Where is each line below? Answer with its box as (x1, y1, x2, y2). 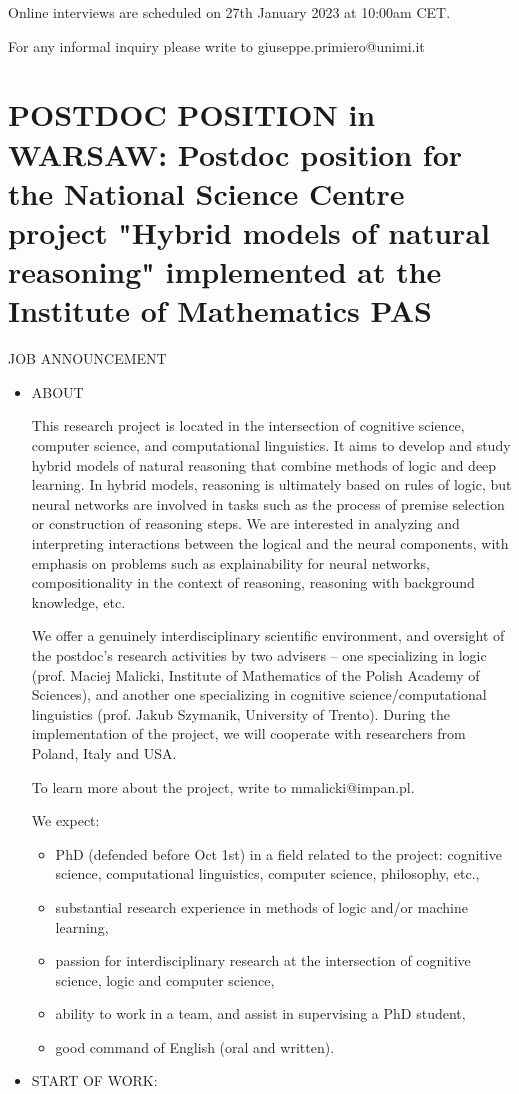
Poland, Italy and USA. (31, 742, 177, 763)
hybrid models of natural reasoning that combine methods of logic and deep (31, 454, 497, 475)
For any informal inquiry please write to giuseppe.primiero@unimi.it (8, 35, 425, 56)
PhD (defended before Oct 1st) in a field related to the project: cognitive (55, 843, 502, 864)
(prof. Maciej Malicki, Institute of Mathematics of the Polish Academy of (31, 664, 480, 685)
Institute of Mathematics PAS (8, 290, 432, 331)
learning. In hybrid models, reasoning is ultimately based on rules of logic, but (31, 474, 512, 495)
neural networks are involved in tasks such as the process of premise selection (31, 493, 505, 514)
